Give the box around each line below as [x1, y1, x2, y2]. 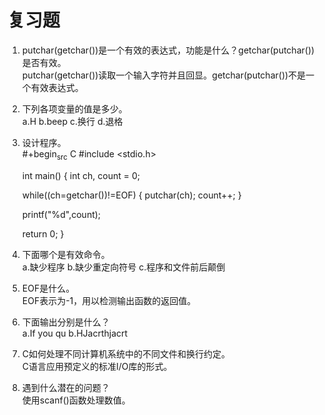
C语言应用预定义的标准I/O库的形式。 [21, 360, 173, 372]
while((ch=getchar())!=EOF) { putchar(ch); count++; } [21, 189, 242, 201]
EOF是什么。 [21, 282, 75, 294]
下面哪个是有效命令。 [21, 248, 110, 260]
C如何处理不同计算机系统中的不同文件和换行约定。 [21, 347, 231, 360]
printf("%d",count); [21, 208, 102, 220]
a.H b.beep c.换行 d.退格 [21, 115, 124, 127]
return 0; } [21, 227, 65, 240]
